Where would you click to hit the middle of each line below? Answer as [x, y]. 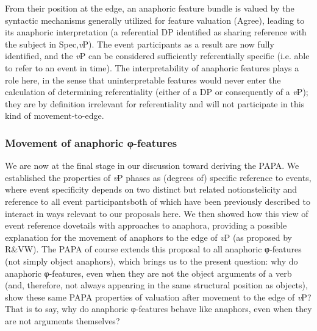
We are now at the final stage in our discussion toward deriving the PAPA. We [152, 165]
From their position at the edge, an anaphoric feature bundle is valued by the [150, 8]
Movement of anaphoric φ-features [91, 142]
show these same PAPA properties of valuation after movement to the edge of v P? [158, 297]
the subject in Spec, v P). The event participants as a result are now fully [140, 44]
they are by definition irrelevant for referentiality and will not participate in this [155, 103]
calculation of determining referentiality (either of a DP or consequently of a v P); [157, 92]
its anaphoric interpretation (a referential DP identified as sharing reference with [156, 32]
